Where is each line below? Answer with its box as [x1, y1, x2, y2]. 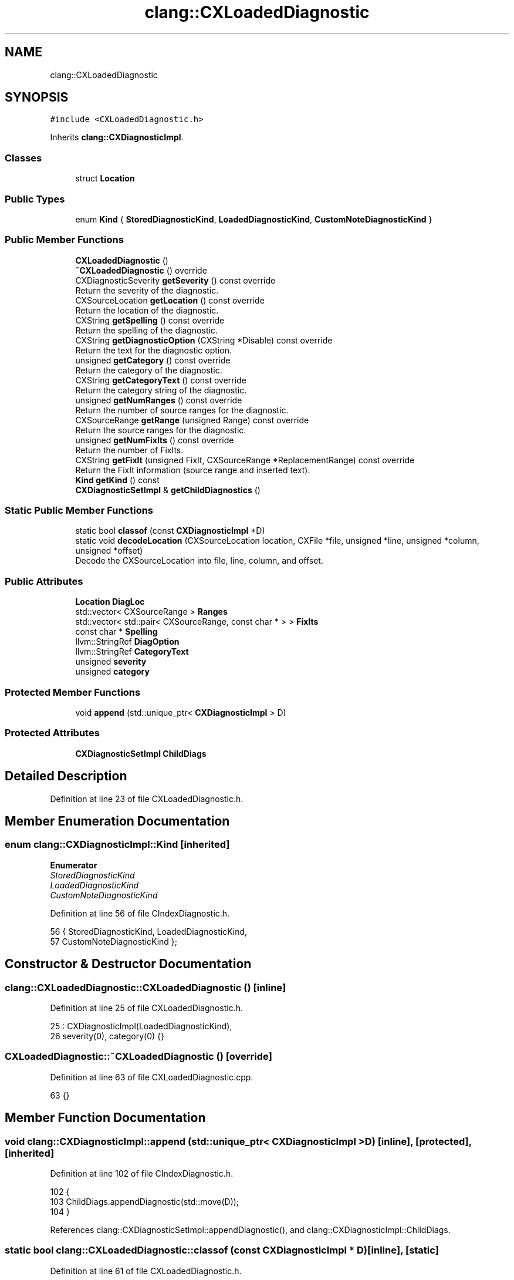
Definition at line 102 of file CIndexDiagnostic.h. [50, 1168, 234, 1178]
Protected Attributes [5, 727, 100, 739]
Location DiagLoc [75, 597, 145, 607]
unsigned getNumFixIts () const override [75, 434, 234, 445]
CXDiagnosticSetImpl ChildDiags [75, 748, 207, 759]
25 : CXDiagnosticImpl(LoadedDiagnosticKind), [50, 1020, 232, 1031]
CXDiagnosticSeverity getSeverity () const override [75, 275, 276, 285]
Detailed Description [5, 769, 127, 784]
